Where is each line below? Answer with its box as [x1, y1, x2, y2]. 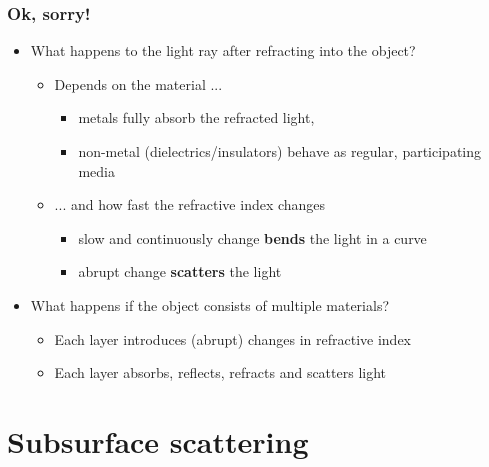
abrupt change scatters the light [78, 261, 282, 282]
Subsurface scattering [7, 420, 309, 461]
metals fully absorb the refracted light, [78, 107, 315, 128]
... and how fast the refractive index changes [54, 194, 326, 215]
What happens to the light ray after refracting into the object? [30, 40, 416, 61]
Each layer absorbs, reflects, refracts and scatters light [54, 362, 387, 383]
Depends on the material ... [54, 73, 223, 94]
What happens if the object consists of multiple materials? [30, 294, 389, 315]
